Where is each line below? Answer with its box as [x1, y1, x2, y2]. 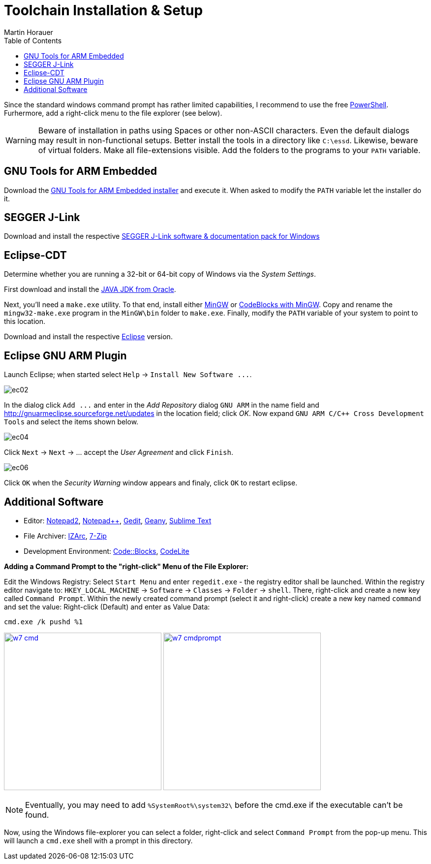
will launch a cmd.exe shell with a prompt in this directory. [4, 836, 193, 845]
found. [25, 809, 49, 820]
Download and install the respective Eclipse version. [4, 332, 173, 341]
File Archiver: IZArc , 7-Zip [24, 531, 107, 540]
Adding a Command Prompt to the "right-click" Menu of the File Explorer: [4, 562, 248, 571]
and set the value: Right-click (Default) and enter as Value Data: [4, 602, 210, 611]
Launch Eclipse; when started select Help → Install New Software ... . [4, 370, 252, 379]
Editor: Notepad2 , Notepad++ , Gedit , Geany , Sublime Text [24, 516, 212, 525]
